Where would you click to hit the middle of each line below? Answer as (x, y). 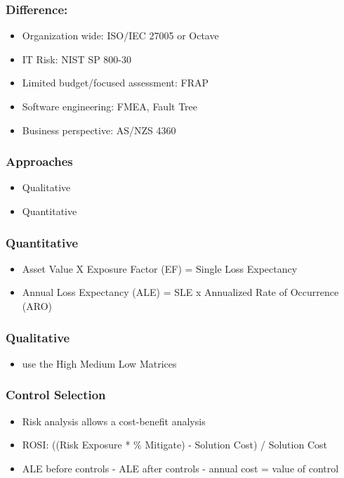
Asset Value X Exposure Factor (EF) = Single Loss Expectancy (160, 268)
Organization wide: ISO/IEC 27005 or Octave (120, 35)
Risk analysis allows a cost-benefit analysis (114, 421)
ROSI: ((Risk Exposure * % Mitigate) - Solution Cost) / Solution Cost (174, 445)
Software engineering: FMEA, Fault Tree (110, 106)
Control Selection (56, 395)
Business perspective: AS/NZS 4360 (99, 130)
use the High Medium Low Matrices (99, 363)
